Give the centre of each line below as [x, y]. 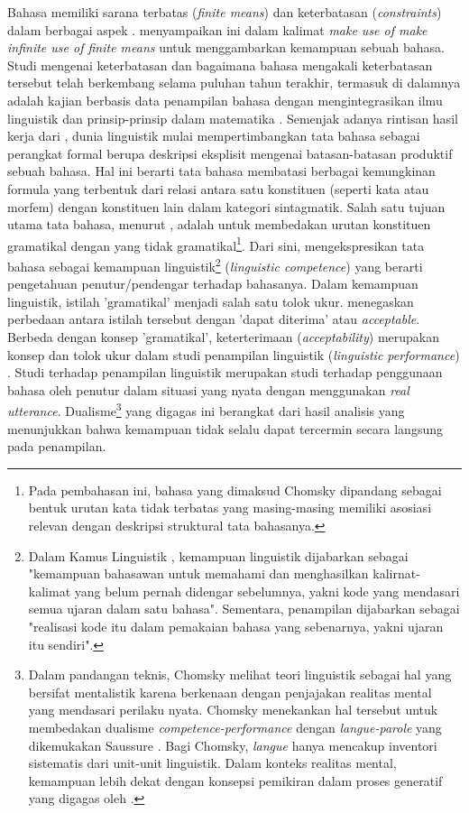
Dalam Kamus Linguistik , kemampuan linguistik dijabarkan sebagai [218, 555]
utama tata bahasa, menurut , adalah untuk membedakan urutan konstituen [219, 224]
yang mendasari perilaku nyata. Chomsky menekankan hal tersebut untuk [233, 710]
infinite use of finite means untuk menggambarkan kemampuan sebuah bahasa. [226, 47]
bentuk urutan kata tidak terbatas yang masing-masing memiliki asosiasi [230, 508]
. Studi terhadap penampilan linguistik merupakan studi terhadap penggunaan [225, 372]
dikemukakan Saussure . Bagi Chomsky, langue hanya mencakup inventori [233, 745]
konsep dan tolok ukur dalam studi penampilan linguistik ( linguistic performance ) [234, 354]
